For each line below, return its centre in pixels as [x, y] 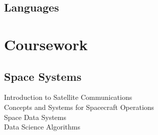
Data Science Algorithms [42, 127]
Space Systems [43, 76]
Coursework [46, 44]
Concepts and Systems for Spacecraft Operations [79, 107]
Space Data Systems [35, 117]
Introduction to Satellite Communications [68, 97]
